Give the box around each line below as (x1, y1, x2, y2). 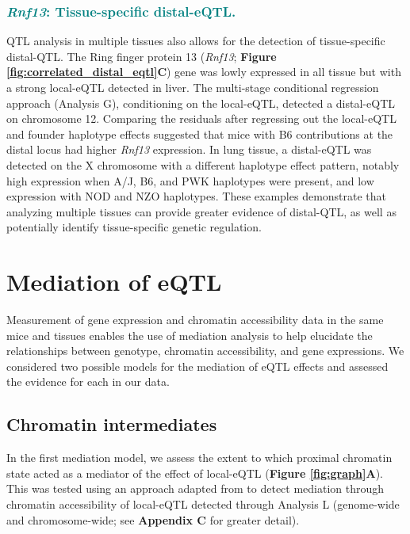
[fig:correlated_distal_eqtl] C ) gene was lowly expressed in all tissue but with (6, 63, 401, 80)
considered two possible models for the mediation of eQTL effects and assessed (6, 357, 389, 374)
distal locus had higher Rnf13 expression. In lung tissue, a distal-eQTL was (6, 141, 372, 158)
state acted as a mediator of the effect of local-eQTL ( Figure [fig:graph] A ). (6, 464, 383, 481)
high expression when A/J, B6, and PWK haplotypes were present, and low (6, 172, 374, 189)
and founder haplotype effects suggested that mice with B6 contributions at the (6, 125, 393, 142)
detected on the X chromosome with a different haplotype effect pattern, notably (6, 156, 400, 173)
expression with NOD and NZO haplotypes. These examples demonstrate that (6, 188, 387, 204)
